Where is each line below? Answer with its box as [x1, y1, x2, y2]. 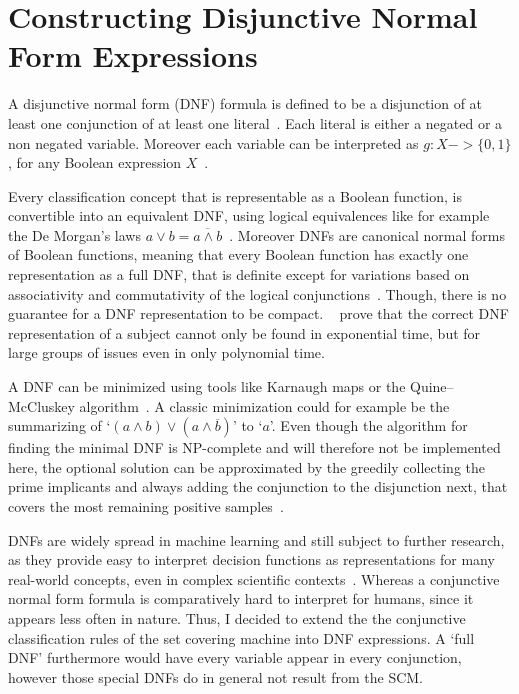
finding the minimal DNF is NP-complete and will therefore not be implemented [8, 437, 501, 458]
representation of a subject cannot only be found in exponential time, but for [8, 322, 481, 343]
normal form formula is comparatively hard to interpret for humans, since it [8, 588, 474, 609]
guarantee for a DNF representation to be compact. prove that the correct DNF [8, 303, 509, 324]
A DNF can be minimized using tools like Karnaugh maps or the [8, 376, 406, 397]
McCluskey [8, 395, 75, 416]
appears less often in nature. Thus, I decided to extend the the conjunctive [8, 607, 466, 628]
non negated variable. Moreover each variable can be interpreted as [8, 132, 419, 153]
